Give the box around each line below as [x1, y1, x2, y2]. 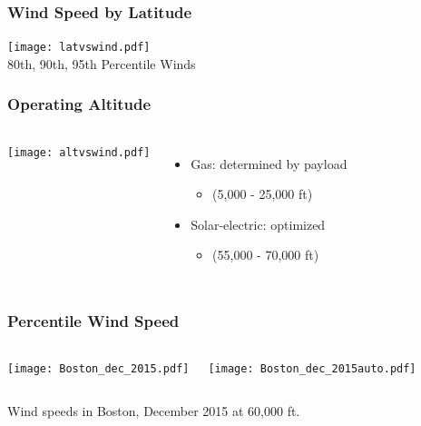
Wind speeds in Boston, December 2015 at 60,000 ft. [7, 401, 300, 420]
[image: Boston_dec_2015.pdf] [7, 362, 190, 376]
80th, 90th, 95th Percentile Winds [7, 54, 196, 73]
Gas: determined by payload [191, 154, 348, 173]
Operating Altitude [7, 93, 152, 115]
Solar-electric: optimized [191, 214, 326, 233]
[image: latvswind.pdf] [7, 41, 151, 54]
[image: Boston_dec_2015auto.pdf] [208, 362, 416, 376]
